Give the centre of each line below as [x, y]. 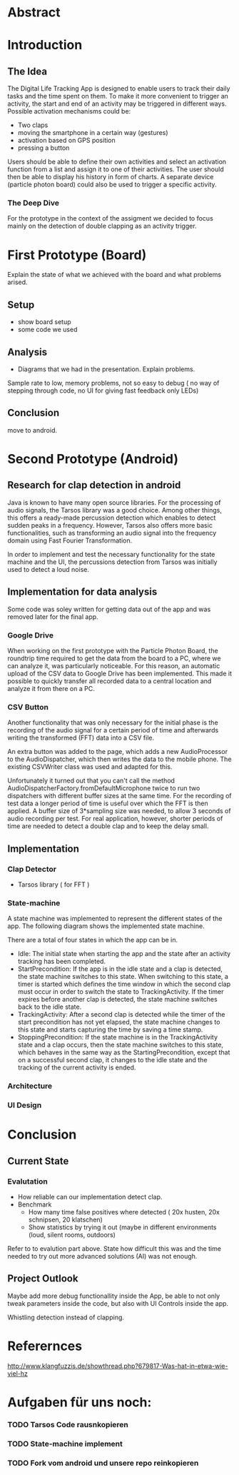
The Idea [27, 71]
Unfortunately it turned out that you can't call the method [91, 781]
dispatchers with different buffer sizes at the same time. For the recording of [119, 796]
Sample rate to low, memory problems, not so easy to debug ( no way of [113, 383]
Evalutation [27, 1181]
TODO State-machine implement [65, 1444]
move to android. [32, 430]
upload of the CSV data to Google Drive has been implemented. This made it [119, 673]
